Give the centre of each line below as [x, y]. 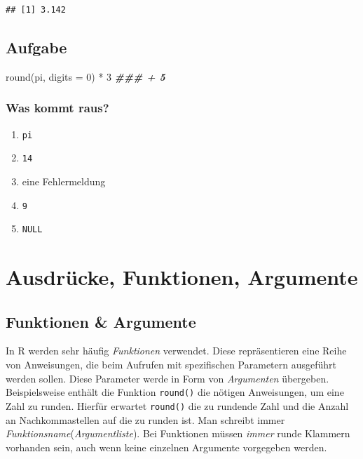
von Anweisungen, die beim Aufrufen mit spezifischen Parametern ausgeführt [171, 364]
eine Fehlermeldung [64, 181]
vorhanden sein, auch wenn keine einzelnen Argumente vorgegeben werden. [166, 447]
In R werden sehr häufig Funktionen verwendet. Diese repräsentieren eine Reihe [176, 351]
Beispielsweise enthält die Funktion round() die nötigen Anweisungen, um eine [175, 392]
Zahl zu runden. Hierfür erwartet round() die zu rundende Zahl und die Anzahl [177, 405]
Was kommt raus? [57, 108]
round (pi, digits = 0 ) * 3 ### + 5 [85, 76]
